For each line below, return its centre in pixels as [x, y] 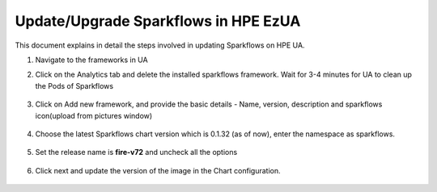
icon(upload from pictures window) [94, 115]
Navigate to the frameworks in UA [92, 60]
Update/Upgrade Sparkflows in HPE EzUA [158, 21]
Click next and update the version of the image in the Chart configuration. [158, 170]
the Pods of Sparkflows [74, 86]
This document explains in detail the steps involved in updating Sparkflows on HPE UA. [160, 45]
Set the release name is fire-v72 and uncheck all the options [136, 152]
